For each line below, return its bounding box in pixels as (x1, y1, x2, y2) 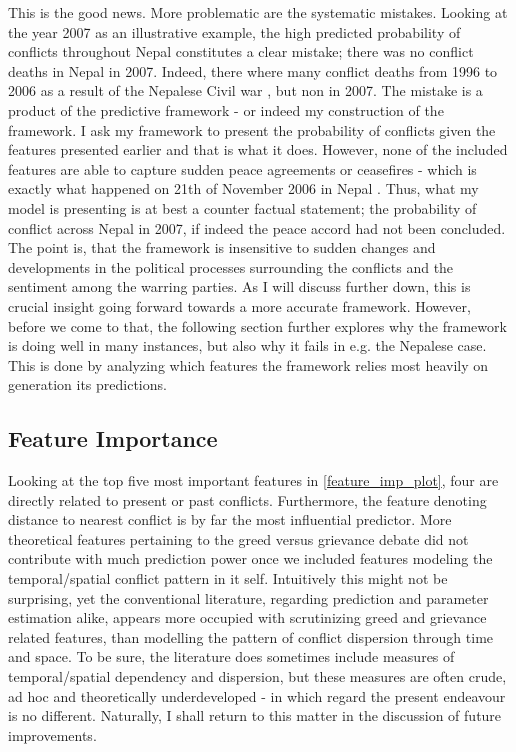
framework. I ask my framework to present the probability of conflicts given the (8, 119, 496, 140)
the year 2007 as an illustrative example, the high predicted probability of (8, 21, 461, 42)
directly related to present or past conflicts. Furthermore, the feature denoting (8, 489, 487, 510)
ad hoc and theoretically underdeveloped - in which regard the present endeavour (8, 685, 506, 706)
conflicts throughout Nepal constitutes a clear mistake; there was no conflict (8, 41, 474, 62)
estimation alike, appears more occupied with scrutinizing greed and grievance (8, 607, 487, 628)
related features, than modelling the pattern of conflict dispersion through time (8, 626, 494, 647)
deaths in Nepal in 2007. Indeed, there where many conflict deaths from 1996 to (8, 60, 498, 81)
